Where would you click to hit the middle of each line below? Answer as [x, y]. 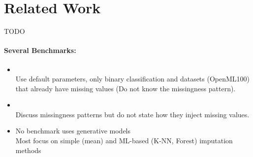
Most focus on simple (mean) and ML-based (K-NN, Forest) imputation [124, 141]
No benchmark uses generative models [73, 131]
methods [28, 150]
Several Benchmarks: [40, 50]
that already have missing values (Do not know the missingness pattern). [126, 88]
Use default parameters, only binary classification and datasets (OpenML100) [133, 79]
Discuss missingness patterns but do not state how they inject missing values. [132, 114]
